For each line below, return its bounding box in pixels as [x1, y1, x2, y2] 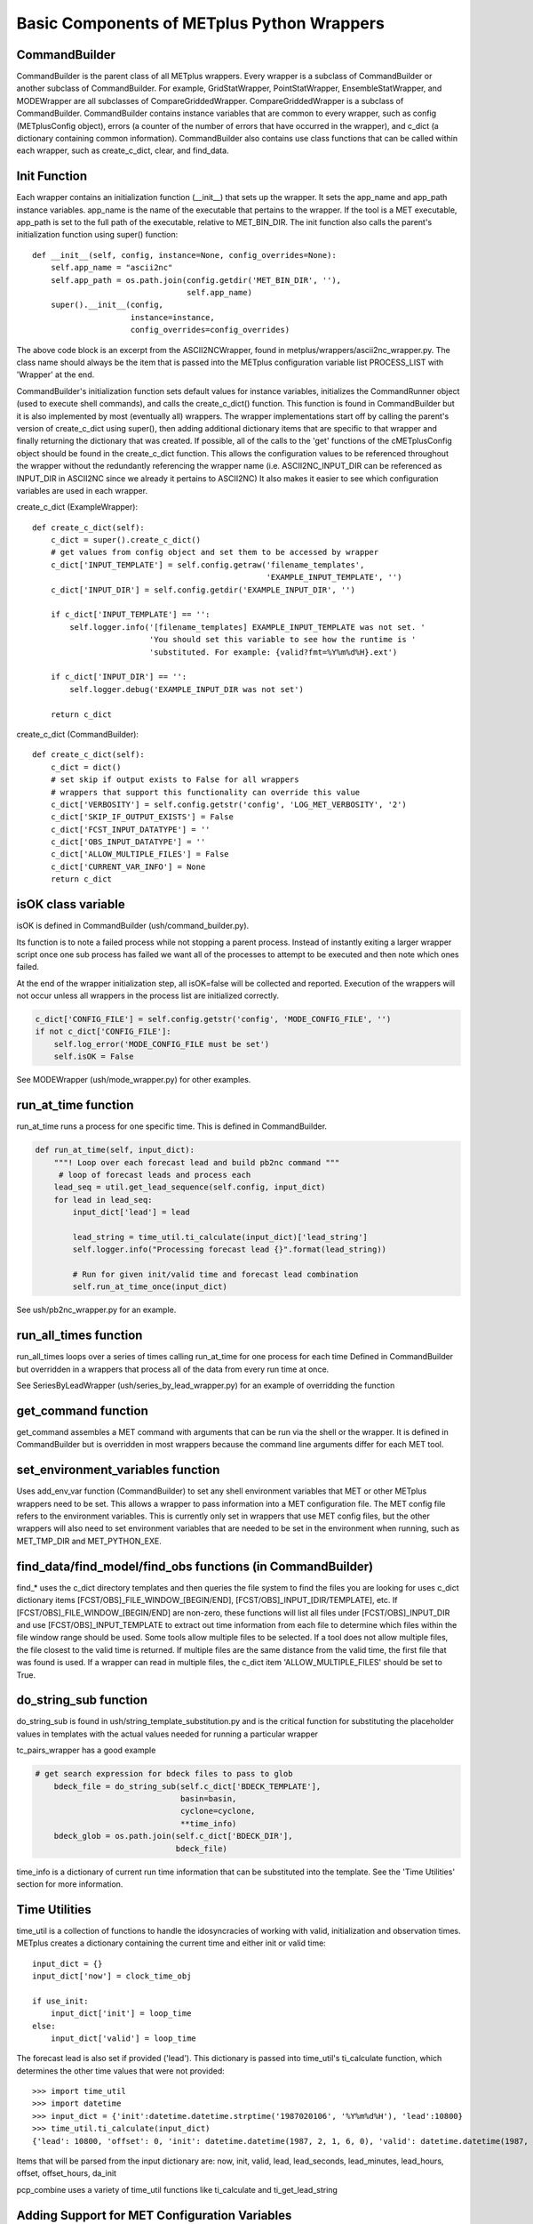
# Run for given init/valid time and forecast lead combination [72, 1269, 359, 1280]
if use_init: [32, 1995, 89, 2006]
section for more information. [16, 1878, 123, 1890]
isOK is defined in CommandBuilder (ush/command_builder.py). [16, 921, 250, 931]
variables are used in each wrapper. [16, 485, 148, 496]
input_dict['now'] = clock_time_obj [32, 1970, 192, 1981]
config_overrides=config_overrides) [130, 325, 290, 335]
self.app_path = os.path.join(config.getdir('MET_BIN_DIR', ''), [50, 275, 342, 285]
